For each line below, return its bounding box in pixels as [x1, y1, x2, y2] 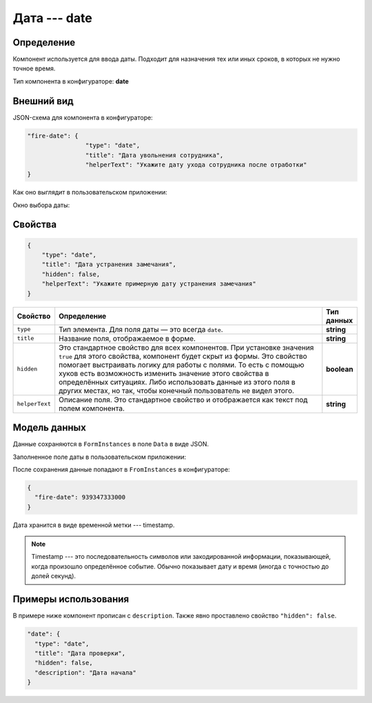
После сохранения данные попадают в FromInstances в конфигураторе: [12, 465, 230, 473]
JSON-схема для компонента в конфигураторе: [12, 113, 153, 121]
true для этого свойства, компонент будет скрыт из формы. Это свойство [59, 351, 308, 361]
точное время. [12, 64, 56, 72]
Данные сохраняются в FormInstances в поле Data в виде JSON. [12, 440, 209, 448]
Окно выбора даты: [12, 201, 70, 209]
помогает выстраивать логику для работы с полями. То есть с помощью [59, 359, 304, 369]
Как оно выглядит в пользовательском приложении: [12, 188, 168, 197]
